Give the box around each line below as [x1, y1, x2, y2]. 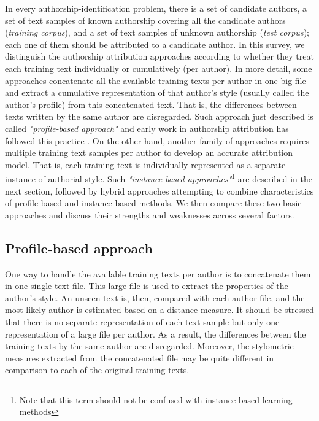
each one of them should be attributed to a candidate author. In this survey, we [5, 37, 305, 50]
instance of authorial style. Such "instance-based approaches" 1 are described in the [5, 171, 312, 185]
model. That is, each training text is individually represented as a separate [5, 158, 286, 171]
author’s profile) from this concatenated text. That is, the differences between [5, 98, 297, 110]
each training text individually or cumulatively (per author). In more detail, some [5, 61, 312, 74]
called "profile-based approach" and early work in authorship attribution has [5, 122, 289, 134]
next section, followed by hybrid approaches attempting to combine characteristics [5, 184, 314, 197]
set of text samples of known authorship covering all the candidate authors [5, 14, 286, 26]
